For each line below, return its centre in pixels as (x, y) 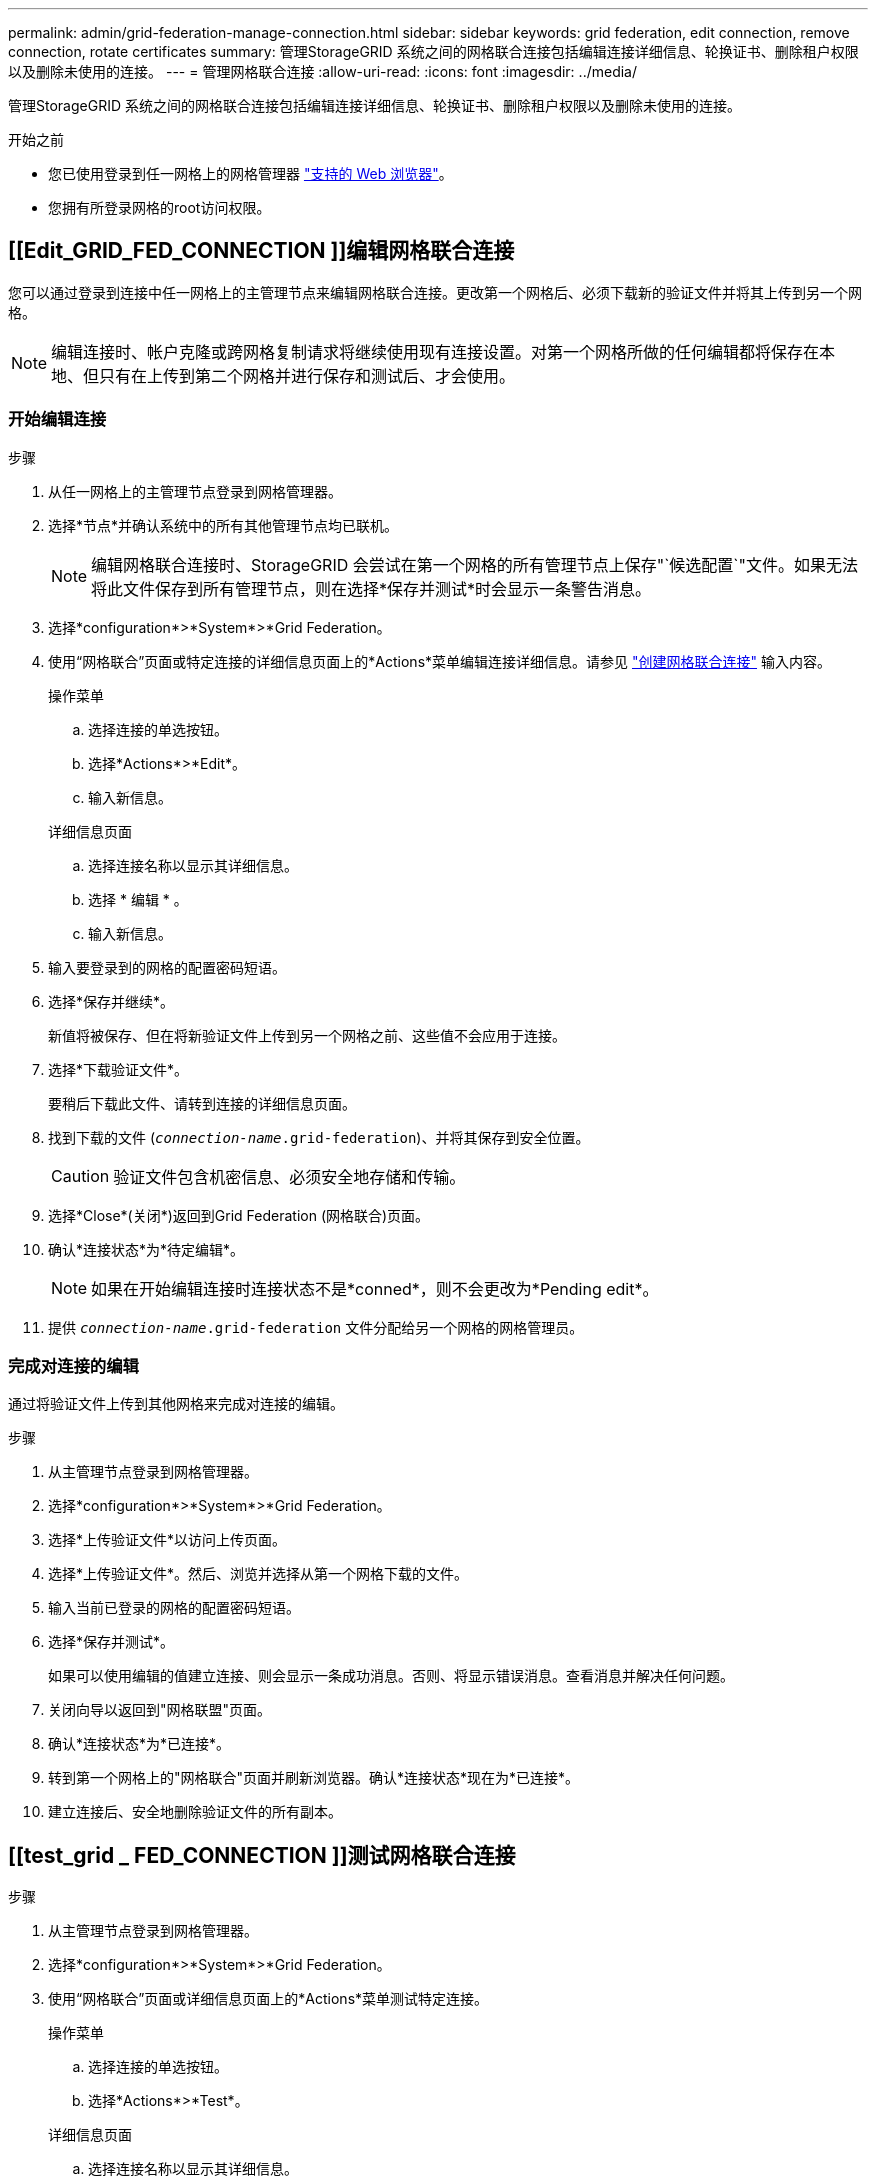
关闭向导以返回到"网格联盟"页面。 (160, 1710)
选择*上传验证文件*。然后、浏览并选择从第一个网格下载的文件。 (258, 1574)
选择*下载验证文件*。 (118, 1069)
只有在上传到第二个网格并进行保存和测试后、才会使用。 (307, 375)
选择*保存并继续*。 (111, 1001)
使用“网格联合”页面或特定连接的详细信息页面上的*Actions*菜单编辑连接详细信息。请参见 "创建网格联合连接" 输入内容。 (439, 661)
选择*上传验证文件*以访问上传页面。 (167, 1540)
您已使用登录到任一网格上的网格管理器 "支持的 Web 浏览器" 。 (250, 173)
